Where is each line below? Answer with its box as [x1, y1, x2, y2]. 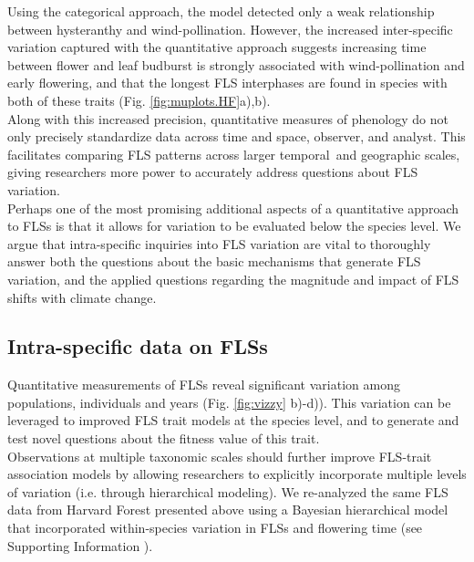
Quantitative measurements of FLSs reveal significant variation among [7, 375, 400, 394]
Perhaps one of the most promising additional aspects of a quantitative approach [7, 198, 459, 217]
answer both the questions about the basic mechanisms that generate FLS [7, 252, 421, 271]
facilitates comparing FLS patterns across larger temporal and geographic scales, [7, 144, 460, 163]
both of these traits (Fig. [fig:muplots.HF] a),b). [7, 90, 271, 109]
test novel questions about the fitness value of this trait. [7, 429, 320, 448]
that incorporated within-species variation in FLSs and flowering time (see [7, 518, 423, 537]
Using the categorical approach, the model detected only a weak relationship [7, 2, 435, 20]
